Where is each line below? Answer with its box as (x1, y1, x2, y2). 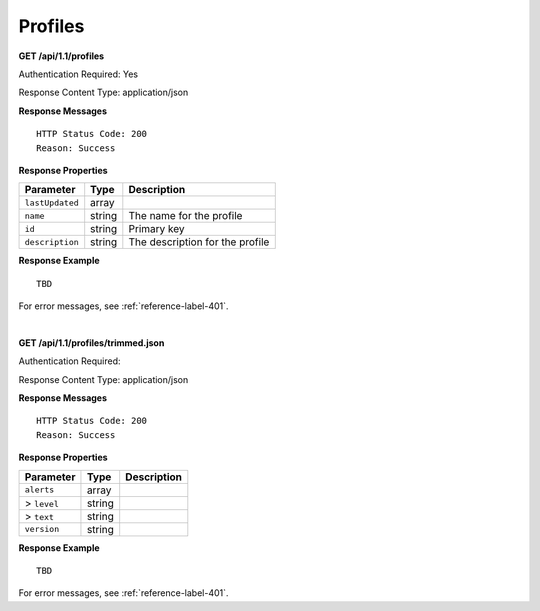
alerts (24, 485, 55, 495)
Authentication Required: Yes (18, 68, 139, 80)
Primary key (128, 222, 185, 236)
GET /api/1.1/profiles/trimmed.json (18, 336, 165, 349)
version (24, 524, 60, 535)
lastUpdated (24, 197, 79, 208)
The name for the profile (128, 209, 243, 223)
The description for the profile (128, 235, 270, 249)
